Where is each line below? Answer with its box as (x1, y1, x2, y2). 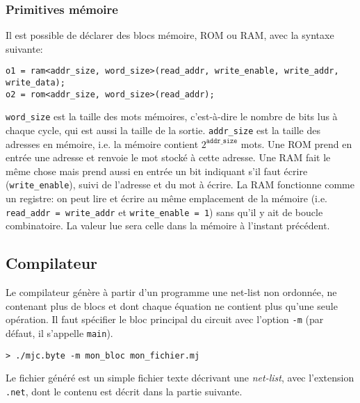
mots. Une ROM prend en (240, 136, 352, 151)
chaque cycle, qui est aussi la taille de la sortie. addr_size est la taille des (6, 123, 320, 138)
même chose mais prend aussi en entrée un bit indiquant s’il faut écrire (6, 163, 308, 178)
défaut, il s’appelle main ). (6, 326, 113, 340)
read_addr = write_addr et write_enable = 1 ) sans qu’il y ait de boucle (6, 204, 323, 219)
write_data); (6, 78, 65, 88)
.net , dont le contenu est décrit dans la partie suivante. (6, 384, 243, 398)
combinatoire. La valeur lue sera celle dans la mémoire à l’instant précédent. (6, 218, 330, 233)
